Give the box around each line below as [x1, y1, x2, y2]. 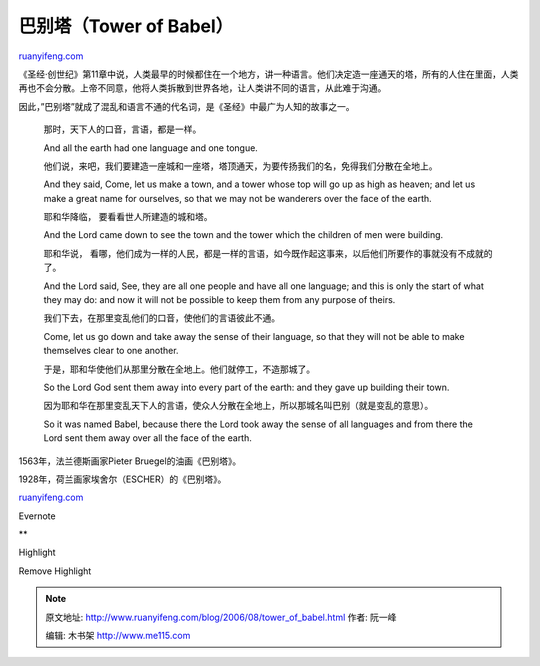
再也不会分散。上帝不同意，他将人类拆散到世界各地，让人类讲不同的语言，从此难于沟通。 [18, 82, 387, 94]
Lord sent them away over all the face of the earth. [43, 432, 252, 444]
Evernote [18, 510, 56, 522]
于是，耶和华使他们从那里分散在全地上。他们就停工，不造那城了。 [43, 363, 315, 375]
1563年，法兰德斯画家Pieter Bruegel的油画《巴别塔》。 [18, 455, 242, 467]
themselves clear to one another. [43, 345, 179, 357]
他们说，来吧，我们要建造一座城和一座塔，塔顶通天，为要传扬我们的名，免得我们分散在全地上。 [43, 160, 438, 172]
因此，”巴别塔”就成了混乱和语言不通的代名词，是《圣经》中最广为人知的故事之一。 [18, 100, 355, 112]
